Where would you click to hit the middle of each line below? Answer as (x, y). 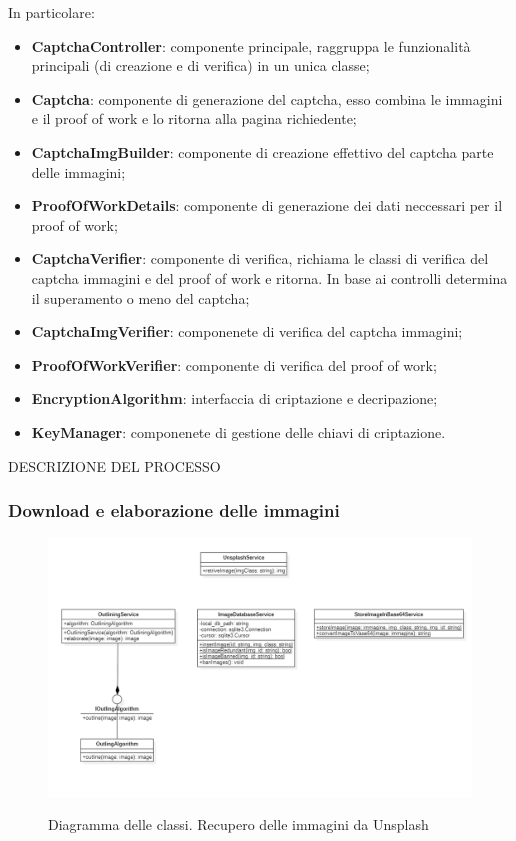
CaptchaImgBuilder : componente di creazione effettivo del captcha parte (262, 151)
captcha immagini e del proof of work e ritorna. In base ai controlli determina (269, 277)
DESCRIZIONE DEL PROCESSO (114, 465)
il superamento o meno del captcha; (140, 297)
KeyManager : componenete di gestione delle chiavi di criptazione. (238, 431)
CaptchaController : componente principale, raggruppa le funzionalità (251, 45)
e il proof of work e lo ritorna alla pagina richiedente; (194, 118)
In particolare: (51, 12)
